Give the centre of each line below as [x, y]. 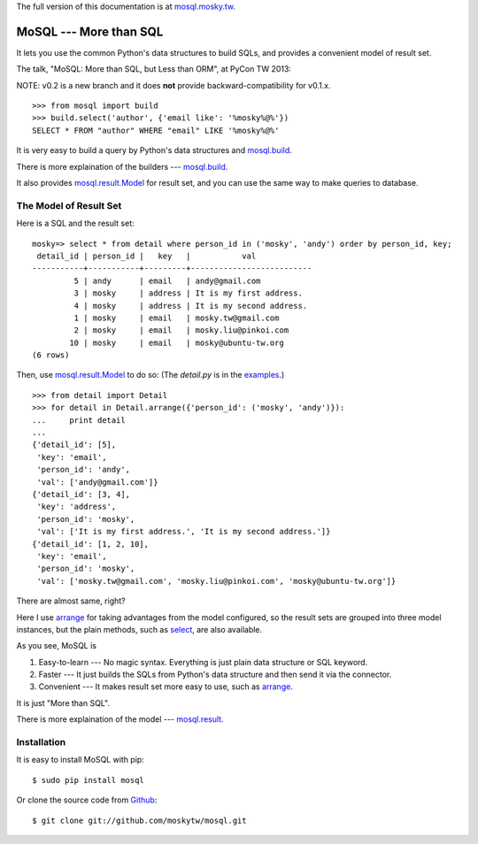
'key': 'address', [77, 507]
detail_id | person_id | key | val [146, 256]
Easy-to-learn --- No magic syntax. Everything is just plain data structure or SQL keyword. [203, 662]
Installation [41, 742]
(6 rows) [51, 355]
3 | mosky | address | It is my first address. [188, 293]
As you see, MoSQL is [57, 646]
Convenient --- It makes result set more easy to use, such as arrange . [166, 687]
